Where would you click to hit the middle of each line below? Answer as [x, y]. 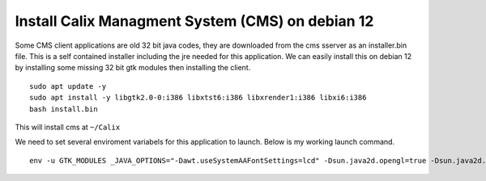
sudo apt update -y [68, 86]
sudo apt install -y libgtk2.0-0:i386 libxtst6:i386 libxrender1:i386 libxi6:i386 [198, 98]
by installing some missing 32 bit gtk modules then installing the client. [133, 68]
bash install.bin [64, 109]
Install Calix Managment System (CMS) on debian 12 [194, 21]
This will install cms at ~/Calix [68, 127]
